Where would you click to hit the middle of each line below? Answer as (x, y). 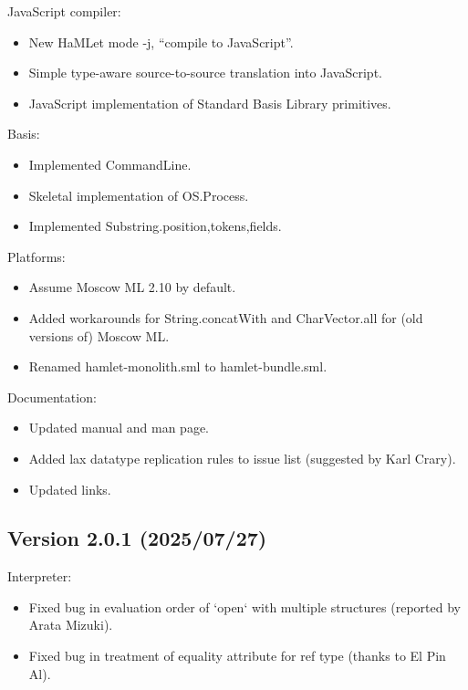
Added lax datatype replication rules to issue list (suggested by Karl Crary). (242, 458)
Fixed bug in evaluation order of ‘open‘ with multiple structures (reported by (244, 606)
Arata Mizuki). (71, 625)
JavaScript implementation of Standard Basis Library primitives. (210, 103)
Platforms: (36, 256)
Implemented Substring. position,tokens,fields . (155, 226)
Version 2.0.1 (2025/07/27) (137, 538)
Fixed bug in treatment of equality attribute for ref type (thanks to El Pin (237, 656)
